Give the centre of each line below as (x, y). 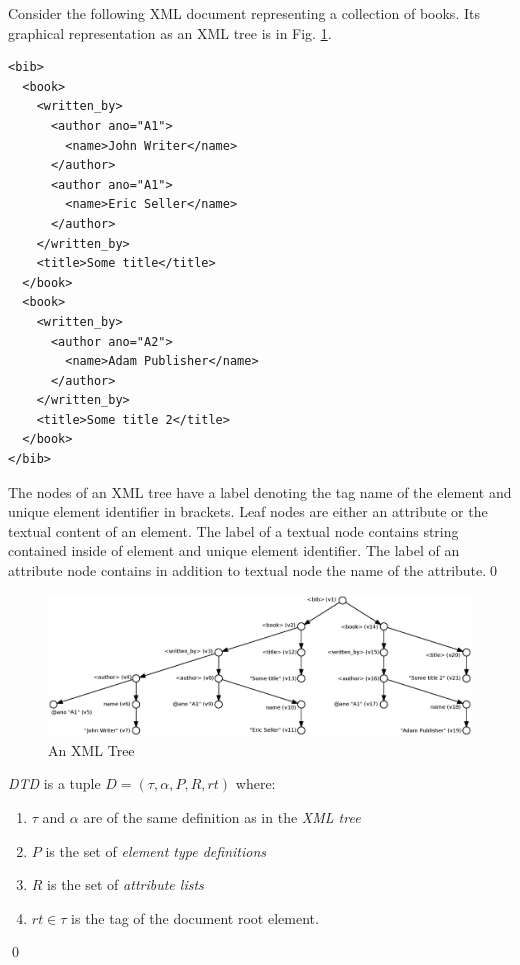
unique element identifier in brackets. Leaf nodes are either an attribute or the (248, 511)
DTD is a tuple (54, 783)
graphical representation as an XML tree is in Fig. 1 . (170, 32)
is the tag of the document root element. (195, 917)
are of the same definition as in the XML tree (222, 817)
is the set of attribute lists (125, 884)
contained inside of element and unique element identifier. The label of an (234, 550)
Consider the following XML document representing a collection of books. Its (244, 13)
